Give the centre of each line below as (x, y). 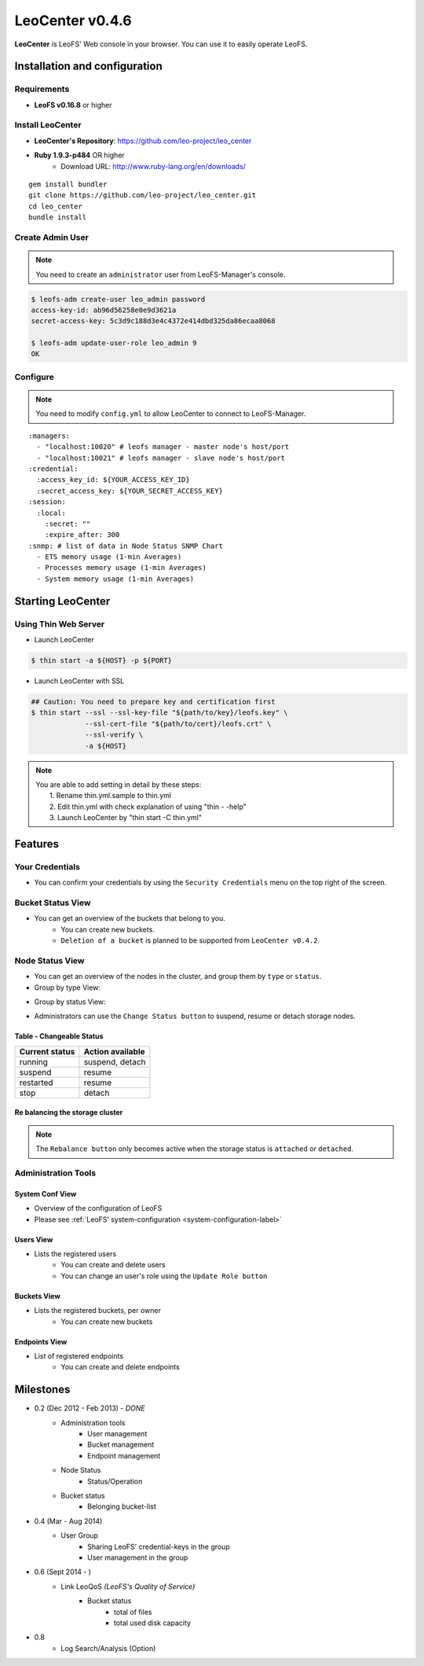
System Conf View (46, 1193)
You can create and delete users (113, 1265)
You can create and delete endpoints (120, 1367)
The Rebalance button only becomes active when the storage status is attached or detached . (194, 1149)
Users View (34, 1239)
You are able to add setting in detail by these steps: (119, 784)
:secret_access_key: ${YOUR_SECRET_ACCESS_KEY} (130, 491)
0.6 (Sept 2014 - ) (63, 1572)
